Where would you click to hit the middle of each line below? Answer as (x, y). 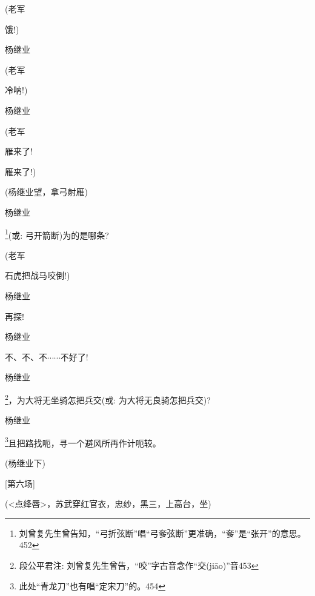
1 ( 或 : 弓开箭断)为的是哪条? (57, 234)
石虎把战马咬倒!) (38, 275)
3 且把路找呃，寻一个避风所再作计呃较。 (83, 442)
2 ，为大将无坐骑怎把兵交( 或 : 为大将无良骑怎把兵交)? (108, 399)
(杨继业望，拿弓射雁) (46, 192)
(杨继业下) (25, 463)
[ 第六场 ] (20, 483)
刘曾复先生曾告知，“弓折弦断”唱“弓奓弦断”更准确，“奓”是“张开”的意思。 (162, 533)
